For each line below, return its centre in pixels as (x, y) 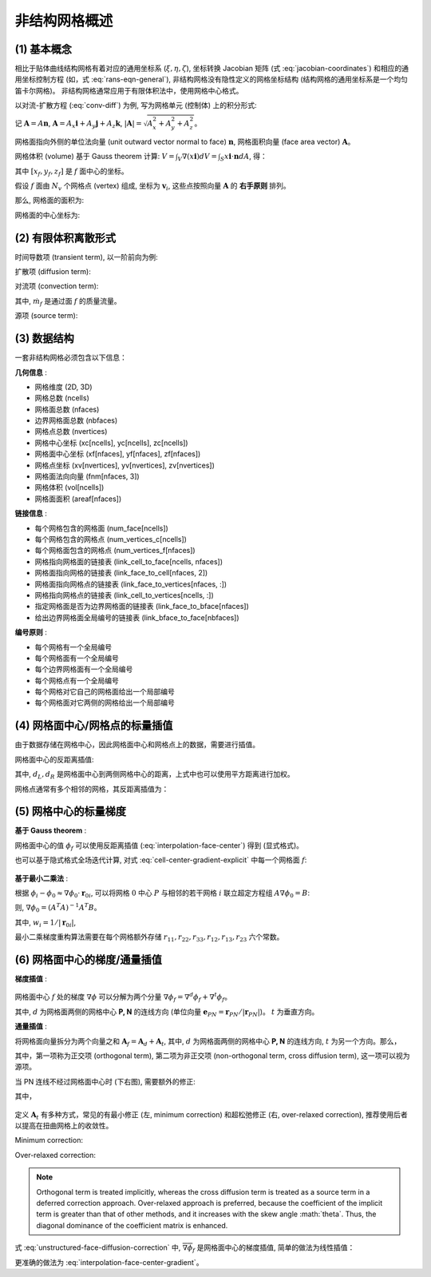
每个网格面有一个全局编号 (77, 658)
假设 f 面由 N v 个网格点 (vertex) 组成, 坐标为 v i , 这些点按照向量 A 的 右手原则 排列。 (152, 186)
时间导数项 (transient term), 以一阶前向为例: (87, 257)
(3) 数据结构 (45, 338)
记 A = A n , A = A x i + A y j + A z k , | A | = (79, 124)
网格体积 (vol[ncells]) (69, 487)
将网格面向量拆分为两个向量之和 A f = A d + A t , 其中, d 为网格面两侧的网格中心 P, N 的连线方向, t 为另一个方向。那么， (208, 1042)
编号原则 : (31, 632)
